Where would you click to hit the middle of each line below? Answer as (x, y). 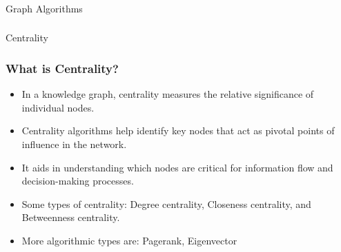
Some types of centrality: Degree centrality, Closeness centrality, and (166, 203)
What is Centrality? (62, 68)
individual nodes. (58, 107)
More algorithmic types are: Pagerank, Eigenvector (129, 240)
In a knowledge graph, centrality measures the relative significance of (168, 94)
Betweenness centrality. (71, 217)
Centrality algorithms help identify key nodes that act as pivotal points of (178, 130)
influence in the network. (74, 144)
